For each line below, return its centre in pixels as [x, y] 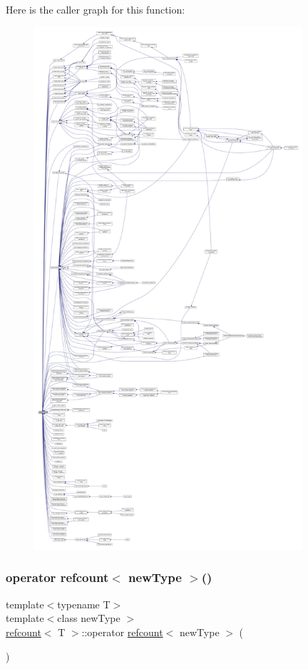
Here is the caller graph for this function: [96, 9]
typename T [84, 604]
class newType [89, 618]
